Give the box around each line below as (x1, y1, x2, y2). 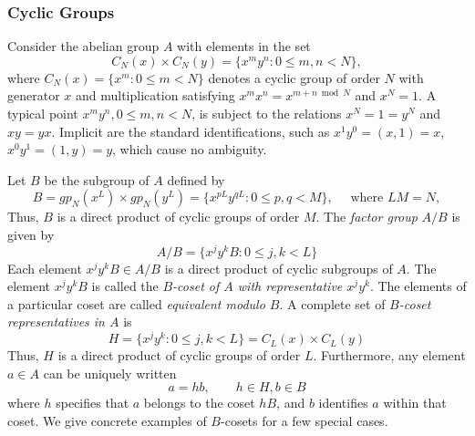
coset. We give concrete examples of (7, 410, 207, 430)
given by (7, 224, 55, 244)
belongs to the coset (143, 393, 255, 412)
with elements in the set (177, 36, 311, 56)
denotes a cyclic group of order (208, 67, 380, 87)
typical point (7, 104, 78, 122)
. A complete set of (279, 294, 386, 313)
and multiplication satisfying (75, 86, 235, 105)
